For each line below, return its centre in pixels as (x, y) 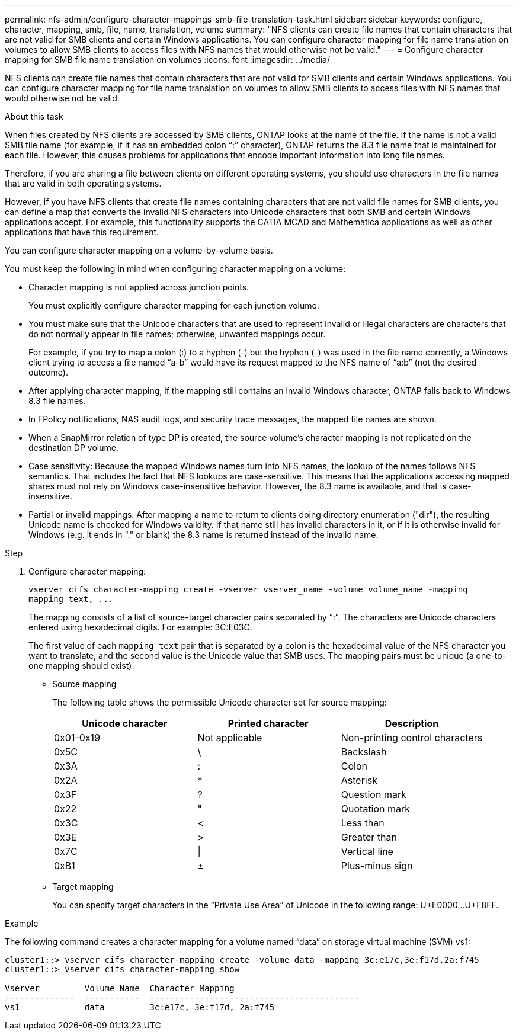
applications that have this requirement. (82, 232)
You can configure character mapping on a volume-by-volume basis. (139, 250)
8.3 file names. (57, 401)
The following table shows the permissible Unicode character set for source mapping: (220, 702)
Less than (363, 823)
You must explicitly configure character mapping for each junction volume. (174, 305)
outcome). (48, 372)
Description (412, 723)
